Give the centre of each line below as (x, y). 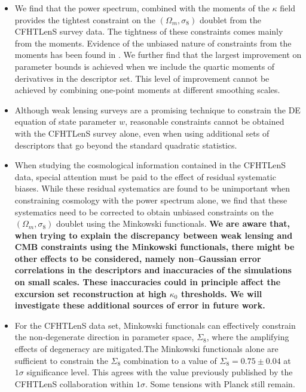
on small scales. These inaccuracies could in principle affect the (148, 282)
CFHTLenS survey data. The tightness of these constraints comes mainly (149, 31)
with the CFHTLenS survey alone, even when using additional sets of (142, 133)
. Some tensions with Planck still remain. (220, 383)
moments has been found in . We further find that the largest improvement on (158, 55)
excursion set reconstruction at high (91, 293)
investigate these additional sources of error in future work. (140, 305)
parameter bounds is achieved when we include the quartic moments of (145, 66)
